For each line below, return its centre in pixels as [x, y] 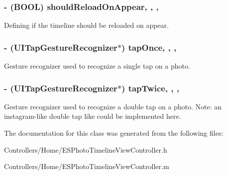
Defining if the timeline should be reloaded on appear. [86, 25]
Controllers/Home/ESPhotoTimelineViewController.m [87, 166]
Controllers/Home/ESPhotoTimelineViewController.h [86, 149]
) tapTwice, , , [151, 88]
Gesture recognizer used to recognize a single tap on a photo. [97, 66]
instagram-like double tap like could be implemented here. [93, 116]
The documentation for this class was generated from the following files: [114, 133]
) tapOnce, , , [149, 47]
